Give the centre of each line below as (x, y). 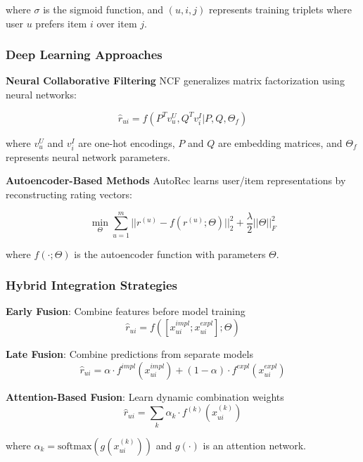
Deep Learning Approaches (84, 54)
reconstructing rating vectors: (69, 194)
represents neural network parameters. (88, 156)
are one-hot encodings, (127, 142)
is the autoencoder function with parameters (170, 254)
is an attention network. (254, 445)
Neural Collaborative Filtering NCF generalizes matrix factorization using (175, 81)
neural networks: (41, 94)
